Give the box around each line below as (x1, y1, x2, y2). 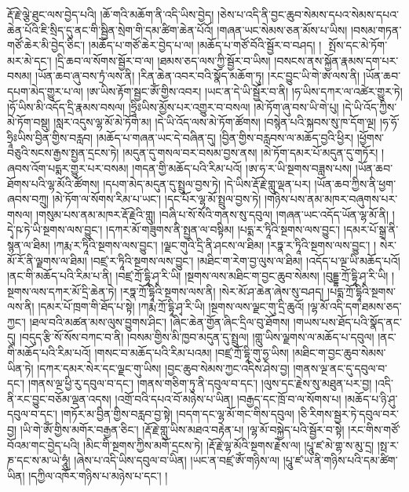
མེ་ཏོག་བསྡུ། (7, 114, 50, 130)
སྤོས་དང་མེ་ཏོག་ (328, 37, 388, 53)
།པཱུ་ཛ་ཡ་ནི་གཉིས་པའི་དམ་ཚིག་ (283, 452, 398, 468)
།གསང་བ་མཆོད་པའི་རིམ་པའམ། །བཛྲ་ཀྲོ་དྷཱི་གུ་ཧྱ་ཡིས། (94, 344, 289, 361)
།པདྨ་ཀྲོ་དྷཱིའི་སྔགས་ (327, 282, 396, 299)
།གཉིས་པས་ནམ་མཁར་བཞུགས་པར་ (264, 191, 398, 207)
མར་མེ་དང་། (7, 52, 52, 68)
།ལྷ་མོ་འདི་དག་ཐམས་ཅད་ (308, 298, 402, 315)
